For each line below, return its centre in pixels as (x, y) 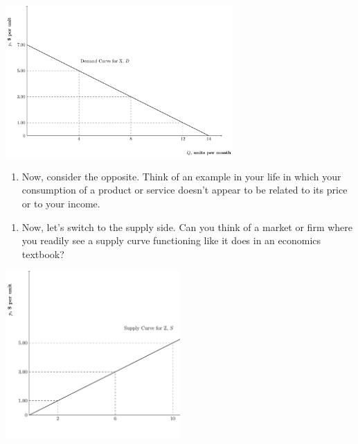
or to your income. (61, 203)
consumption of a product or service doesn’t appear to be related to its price (185, 190)
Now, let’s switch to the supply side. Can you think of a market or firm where (187, 227)
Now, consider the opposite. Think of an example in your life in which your (181, 176)
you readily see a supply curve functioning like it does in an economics (171, 240)
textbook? (43, 254)
